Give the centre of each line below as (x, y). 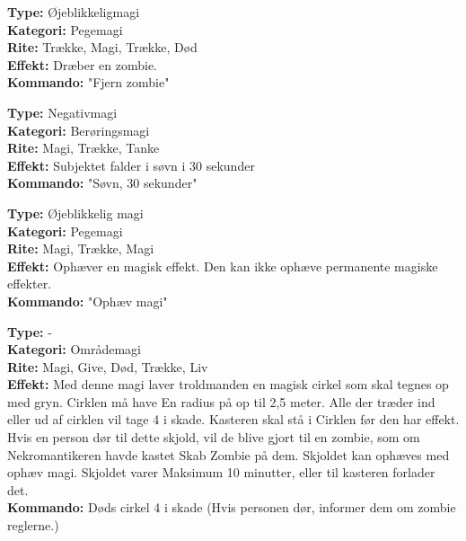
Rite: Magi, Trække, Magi (81, 248)
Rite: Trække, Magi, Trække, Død (102, 47)
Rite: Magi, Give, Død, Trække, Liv (108, 366)
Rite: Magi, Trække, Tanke (84, 148)
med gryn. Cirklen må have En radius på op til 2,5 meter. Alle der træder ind (221, 401)
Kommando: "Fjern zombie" (88, 82)
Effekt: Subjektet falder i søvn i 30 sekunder (131, 165)
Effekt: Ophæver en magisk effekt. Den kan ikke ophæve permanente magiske (223, 266)
